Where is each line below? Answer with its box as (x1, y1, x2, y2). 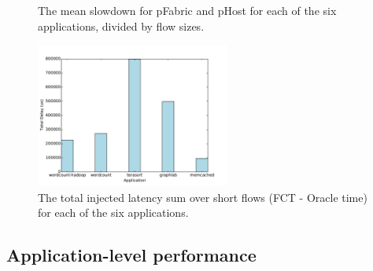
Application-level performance (6, 243, 257, 267)
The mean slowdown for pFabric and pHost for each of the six (38, 2, 337, 18)
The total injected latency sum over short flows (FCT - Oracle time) (38, 189, 367, 205)
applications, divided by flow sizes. (38, 17, 205, 34)
